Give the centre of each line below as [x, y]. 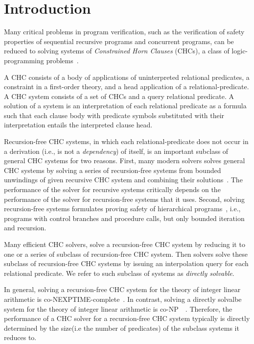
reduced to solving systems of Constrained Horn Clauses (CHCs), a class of [117, 51]
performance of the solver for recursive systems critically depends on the [112, 189]
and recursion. [25, 228]
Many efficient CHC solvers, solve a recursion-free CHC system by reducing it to [125, 244]
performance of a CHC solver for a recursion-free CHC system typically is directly [127, 318]
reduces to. [20, 337]
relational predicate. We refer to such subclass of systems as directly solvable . [119, 273]
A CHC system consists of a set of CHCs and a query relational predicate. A [119, 96]
